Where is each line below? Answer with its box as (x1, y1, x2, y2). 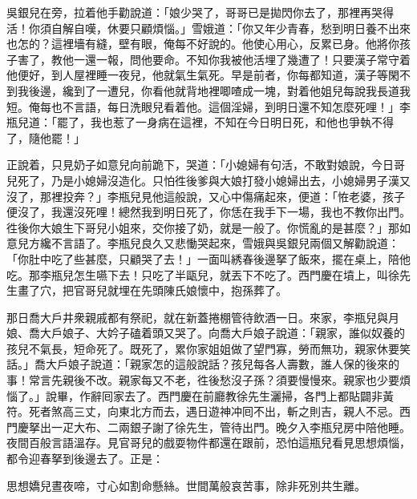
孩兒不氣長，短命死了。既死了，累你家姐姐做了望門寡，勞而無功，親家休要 (6, 340, 399, 356)
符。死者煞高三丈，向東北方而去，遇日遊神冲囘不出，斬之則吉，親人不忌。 (6, 403, 399, 420)
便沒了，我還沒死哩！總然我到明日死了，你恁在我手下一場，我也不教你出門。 (6, 203, 411, 220)
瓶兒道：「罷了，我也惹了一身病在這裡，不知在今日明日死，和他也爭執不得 (6, 114, 394, 131)
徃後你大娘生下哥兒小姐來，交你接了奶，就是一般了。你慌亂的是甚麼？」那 (6, 219, 399, 235)
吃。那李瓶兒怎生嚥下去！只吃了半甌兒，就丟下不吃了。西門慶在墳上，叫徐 (6, 266, 399, 283)
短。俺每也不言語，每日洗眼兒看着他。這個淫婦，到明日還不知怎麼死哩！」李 (6, 98, 411, 115)
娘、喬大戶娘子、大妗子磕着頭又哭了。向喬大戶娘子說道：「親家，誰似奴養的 (6, 324, 405, 341)
